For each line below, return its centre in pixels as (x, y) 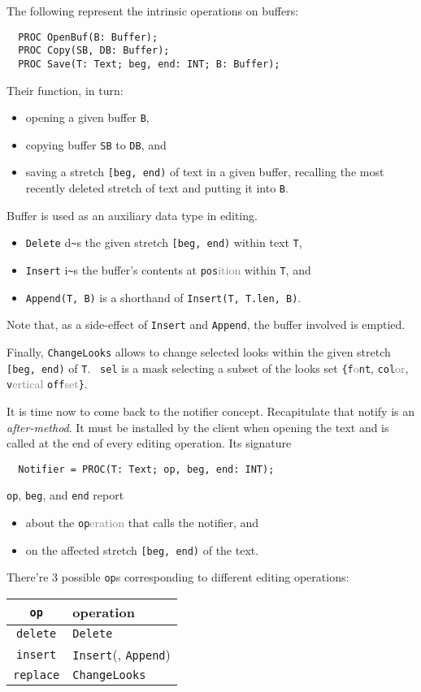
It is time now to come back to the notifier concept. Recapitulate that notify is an (211, 411)
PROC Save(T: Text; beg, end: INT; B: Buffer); (149, 64)
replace (37, 675)
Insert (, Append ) (122, 655)
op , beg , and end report (65, 495)
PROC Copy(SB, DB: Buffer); (94, 51)
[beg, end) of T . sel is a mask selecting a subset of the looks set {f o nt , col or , (208, 368)
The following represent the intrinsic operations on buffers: (153, 11)
